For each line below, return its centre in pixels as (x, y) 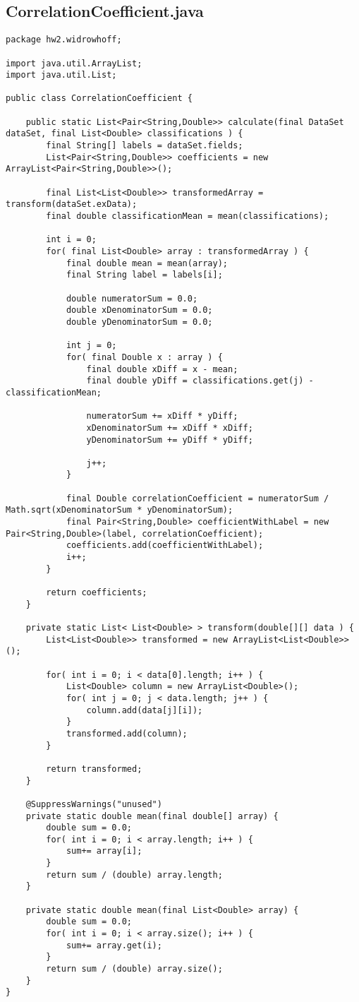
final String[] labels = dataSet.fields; (145, 146)
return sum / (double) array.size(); (134, 969)
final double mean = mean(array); (147, 263)
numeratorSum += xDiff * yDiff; (162, 416)
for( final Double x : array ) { (144, 357)
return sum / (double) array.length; (134, 875)
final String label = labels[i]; (144, 275)
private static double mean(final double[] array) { (152, 816)
